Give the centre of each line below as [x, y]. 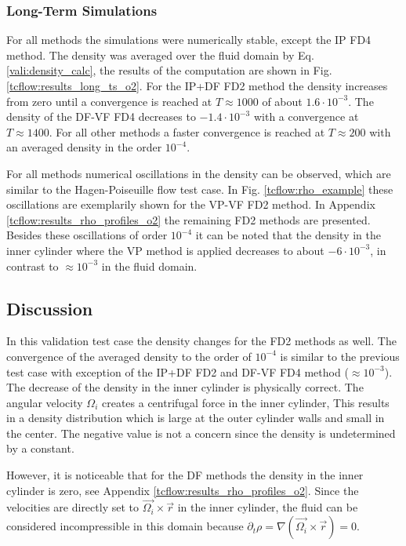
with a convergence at [306, 116]
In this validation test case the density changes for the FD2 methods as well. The [201, 341]
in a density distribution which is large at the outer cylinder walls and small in [196, 418]
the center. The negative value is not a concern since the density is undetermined [201, 433]
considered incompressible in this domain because [125, 526]
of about [282, 101]
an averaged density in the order [84, 147]
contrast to [33, 266]
